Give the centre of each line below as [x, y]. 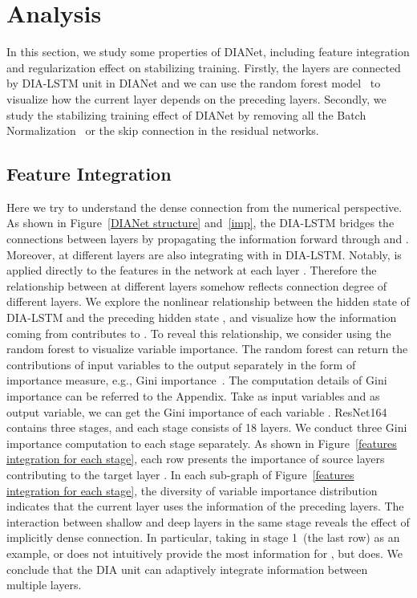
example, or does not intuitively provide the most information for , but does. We [204, 553]
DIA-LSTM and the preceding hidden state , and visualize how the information [202, 317]
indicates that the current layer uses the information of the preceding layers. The [205, 506]
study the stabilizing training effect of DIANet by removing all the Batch [186, 114]
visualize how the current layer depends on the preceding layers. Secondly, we [196, 98]
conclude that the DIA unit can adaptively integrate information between [187, 569]
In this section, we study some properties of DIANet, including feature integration [208, 52]
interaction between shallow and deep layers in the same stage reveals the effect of [208, 521]
